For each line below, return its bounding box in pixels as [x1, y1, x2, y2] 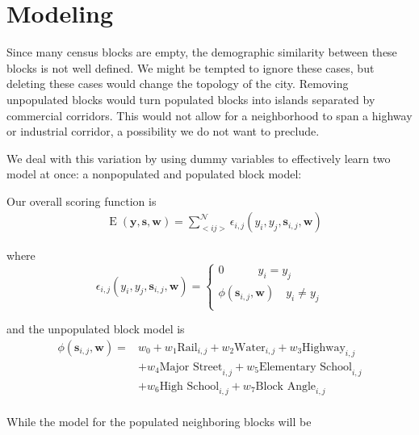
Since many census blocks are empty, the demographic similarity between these [6, 44, 397, 61]
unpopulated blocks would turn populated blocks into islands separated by [6, 90, 375, 107]
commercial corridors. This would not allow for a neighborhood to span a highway [6, 107, 413, 123]
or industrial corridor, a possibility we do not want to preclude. [6, 123, 320, 140]
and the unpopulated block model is [6, 320, 185, 337]
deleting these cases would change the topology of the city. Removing [6, 75, 349, 92]
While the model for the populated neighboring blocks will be [6, 413, 312, 430]
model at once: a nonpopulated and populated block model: [6, 165, 302, 182]
